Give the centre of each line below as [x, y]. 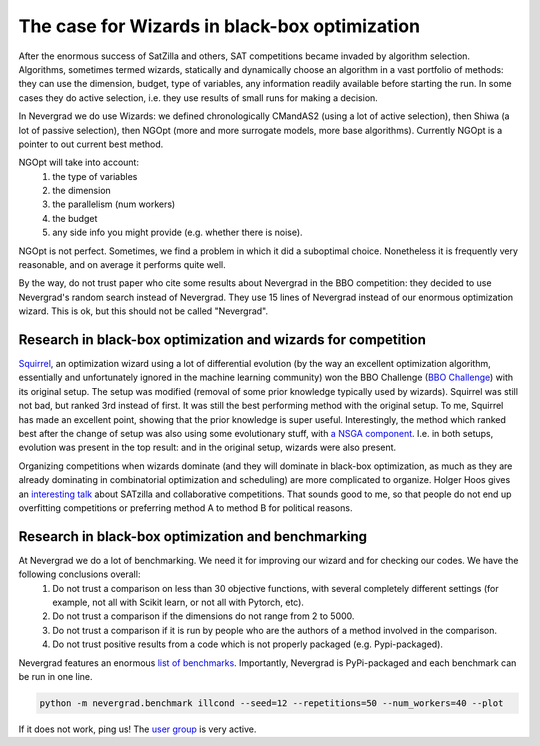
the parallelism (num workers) [114, 204]
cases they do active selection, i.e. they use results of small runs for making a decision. [198, 97]
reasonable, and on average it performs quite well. [122, 265]
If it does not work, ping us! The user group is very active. [137, 729]
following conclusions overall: [79, 574]
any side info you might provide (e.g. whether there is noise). [178, 232]
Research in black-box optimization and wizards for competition [222, 339]
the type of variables [95, 176]
